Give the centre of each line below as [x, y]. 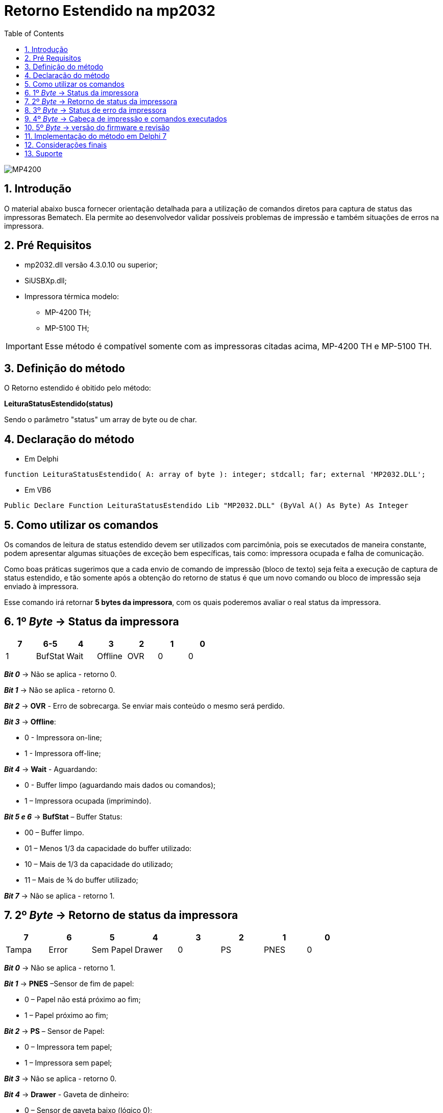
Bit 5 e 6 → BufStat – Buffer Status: [63, 816]
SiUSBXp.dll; [46, 281]
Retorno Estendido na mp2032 [110, 11]
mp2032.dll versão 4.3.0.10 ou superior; [91, 265]
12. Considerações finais [66, 144]
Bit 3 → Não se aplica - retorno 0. [60, 1078]
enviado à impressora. [41, 586]
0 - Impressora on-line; [63, 737]
